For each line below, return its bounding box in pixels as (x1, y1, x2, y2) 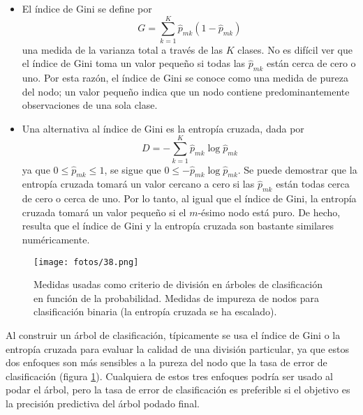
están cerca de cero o (266, 56, 356, 70)
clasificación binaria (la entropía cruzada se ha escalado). (34, 304, 277, 319)
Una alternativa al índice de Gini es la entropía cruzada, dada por (22, 121, 304, 135)
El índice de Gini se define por (22, 1, 152, 15)
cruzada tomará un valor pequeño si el (22, 204, 186, 219)
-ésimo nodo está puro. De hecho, (198, 204, 341, 219)
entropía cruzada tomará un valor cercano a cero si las (22, 176, 255, 191)
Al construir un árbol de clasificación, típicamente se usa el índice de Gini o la (6, 328, 341, 342)
